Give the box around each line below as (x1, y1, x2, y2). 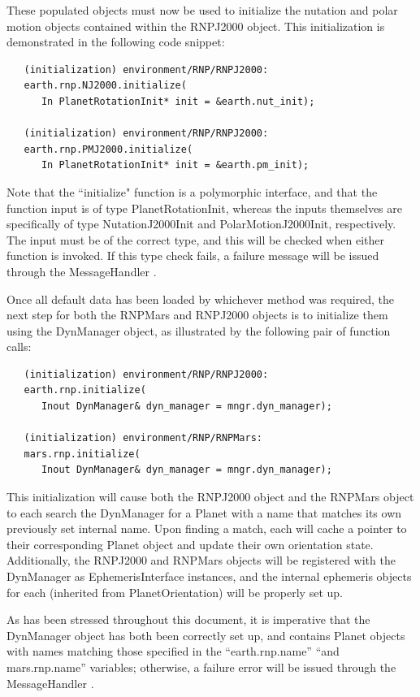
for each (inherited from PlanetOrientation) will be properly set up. (6, 583, 343, 600)
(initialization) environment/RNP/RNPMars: (24, 432, 262, 444)
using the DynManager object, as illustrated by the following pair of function (6, 322, 391, 339)
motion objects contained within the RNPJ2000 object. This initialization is (6, 17, 385, 34)
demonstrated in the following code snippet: (6, 33, 225, 50)
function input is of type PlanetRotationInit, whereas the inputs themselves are (6, 199, 402, 216)
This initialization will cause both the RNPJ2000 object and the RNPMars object (6, 488, 414, 505)
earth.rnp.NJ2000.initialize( (24, 80, 187, 92)
